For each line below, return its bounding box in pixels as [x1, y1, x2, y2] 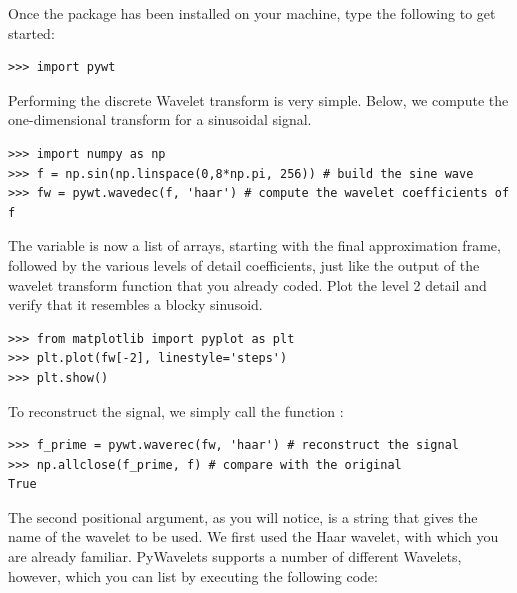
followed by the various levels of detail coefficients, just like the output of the [8, 254, 480, 275]
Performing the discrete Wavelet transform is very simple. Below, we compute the [8, 89, 509, 110]
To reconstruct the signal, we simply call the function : [8, 400, 344, 421]
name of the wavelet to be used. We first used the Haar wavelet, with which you [8, 526, 499, 547]
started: [8, 22, 55, 43]
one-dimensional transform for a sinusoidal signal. [8, 109, 312, 130]
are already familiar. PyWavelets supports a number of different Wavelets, [8, 546, 462, 567]
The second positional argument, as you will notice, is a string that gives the [8, 506, 478, 527]
